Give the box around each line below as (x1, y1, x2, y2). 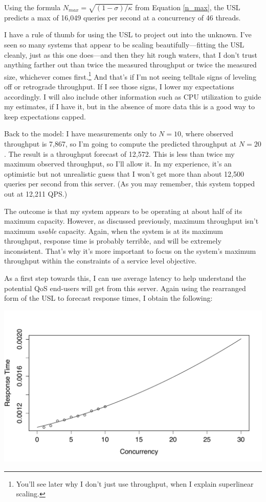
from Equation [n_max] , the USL (135, 2, 240, 12)
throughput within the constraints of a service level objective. (4, 255, 197, 266)
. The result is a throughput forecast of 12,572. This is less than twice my (4, 148, 235, 159)
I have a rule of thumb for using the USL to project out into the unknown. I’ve (4, 29, 252, 40)
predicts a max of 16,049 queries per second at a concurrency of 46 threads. (4, 12, 241, 22)
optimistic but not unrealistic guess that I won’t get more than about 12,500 (4, 168, 244, 179)
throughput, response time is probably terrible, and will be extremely (4, 235, 221, 246)
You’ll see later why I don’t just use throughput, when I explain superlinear (16, 478, 254, 489)
